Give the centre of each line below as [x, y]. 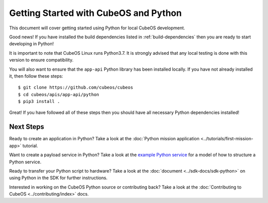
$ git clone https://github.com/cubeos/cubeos [76, 88]
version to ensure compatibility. [41, 60]
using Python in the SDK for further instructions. [58, 178]
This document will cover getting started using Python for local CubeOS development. [97, 28]
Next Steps [27, 127]
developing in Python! [32, 44]
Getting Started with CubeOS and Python [96, 13]
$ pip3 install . [39, 101]
